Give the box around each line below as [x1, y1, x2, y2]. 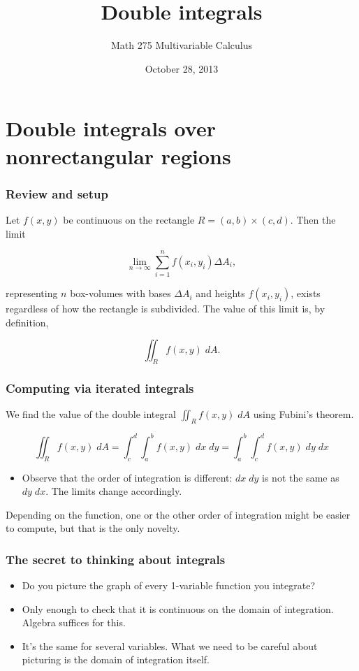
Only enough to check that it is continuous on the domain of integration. [22, 601, 334, 616]
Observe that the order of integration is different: [22, 470, 233, 484]
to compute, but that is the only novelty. [6, 521, 180, 535]
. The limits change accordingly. [45, 484, 182, 498]
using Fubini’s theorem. [253, 407, 354, 421]
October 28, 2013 [145, 61, 219, 75]
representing [6, 286, 58, 301]
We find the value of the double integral [6, 407, 176, 421]
